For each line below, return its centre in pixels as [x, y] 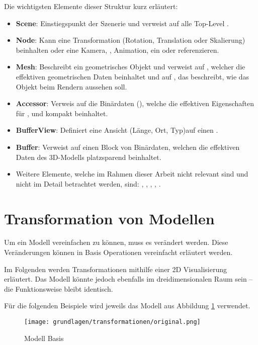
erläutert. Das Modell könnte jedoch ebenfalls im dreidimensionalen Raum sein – [128, 279]
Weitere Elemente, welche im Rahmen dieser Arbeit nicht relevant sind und [132, 174]
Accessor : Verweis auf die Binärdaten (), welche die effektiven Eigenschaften [135, 103]
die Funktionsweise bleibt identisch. [59, 288]
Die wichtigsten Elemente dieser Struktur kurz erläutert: [91, 6]
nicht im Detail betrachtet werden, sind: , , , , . [88, 183]
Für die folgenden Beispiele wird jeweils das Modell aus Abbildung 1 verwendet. [127, 306]
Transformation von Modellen [109, 218]
